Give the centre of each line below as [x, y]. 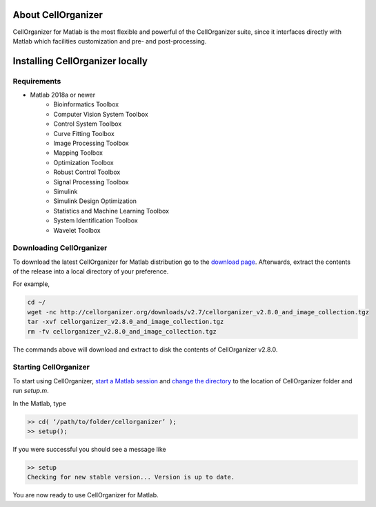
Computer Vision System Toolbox [101, 114]
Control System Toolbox [88, 124]
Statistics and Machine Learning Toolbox [111, 211]
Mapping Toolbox [78, 153]
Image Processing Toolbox [91, 143]
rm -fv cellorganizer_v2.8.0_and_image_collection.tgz [122, 331]
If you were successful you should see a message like [89, 449]
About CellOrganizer [58, 15]
